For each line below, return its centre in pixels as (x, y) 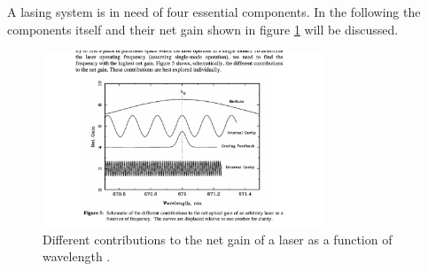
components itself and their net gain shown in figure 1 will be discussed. (203, 29)
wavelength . (77, 256)
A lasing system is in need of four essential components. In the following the (214, 12)
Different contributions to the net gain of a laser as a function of (218, 239)
